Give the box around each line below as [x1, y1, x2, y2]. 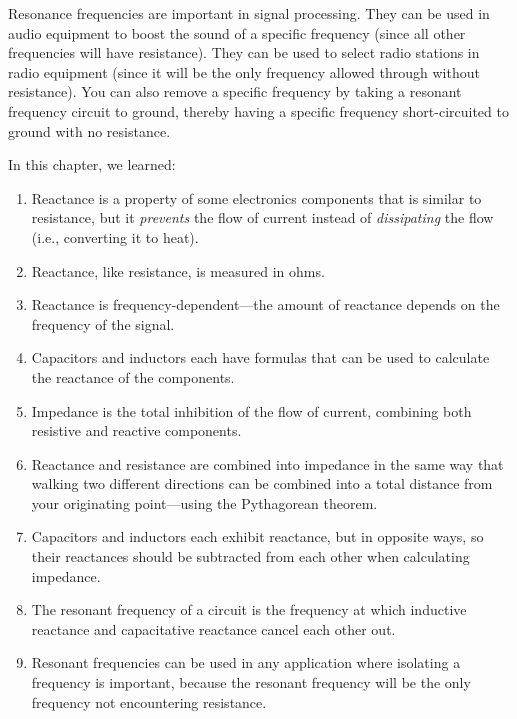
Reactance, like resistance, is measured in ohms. [31, 260, 325, 281]
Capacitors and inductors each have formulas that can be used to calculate [31, 347, 490, 368]
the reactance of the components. [31, 366, 235, 387]
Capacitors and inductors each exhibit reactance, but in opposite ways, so [31, 526, 484, 547]
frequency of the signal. [31, 313, 175, 334]
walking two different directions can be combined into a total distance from [31, 473, 493, 494]
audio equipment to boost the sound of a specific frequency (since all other [8, 22, 466, 43]
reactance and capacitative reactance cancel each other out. [31, 618, 396, 639]
